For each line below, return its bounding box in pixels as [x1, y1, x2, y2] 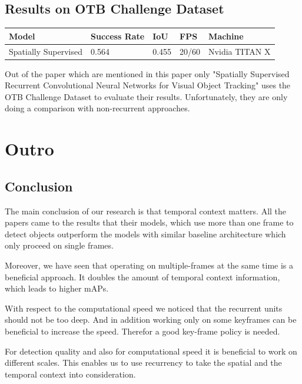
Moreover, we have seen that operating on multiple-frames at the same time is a [5, 259, 293, 271]
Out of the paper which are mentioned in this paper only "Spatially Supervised [5, 67, 290, 80]
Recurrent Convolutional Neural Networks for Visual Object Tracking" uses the [5, 79, 291, 91]
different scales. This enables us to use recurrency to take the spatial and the [5, 356, 282, 369]
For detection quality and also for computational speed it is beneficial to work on [5, 345, 297, 357]
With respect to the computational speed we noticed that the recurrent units [5, 302, 283, 314]
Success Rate [91, 29, 145, 42]
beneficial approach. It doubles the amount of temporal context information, [5, 270, 280, 283]
